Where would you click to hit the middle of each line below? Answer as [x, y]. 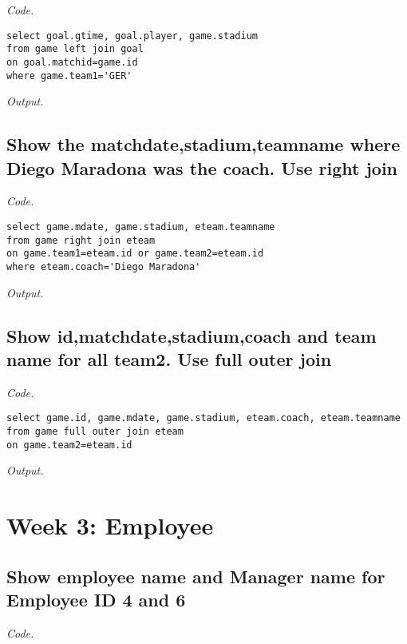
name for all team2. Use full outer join [169, 359]
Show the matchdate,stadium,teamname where [203, 144]
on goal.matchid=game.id [72, 62]
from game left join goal [75, 49]
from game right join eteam [81, 240]
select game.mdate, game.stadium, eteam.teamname [141, 227]
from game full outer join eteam [95, 432]
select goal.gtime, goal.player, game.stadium [132, 36]
